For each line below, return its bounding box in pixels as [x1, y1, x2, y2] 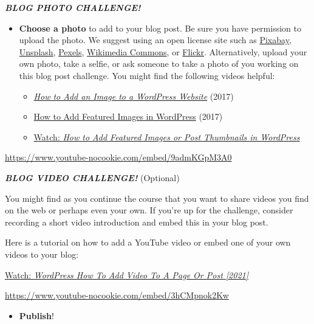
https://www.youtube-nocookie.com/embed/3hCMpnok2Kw [5, 289, 229, 302]
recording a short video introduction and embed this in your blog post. [5, 215, 268, 228]
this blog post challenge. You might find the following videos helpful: [19, 69, 275, 81]
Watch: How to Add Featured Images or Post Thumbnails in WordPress [33, 130, 300, 143]
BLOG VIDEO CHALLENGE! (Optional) [5, 171, 180, 184]
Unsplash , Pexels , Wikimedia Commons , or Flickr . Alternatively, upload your [19, 45, 307, 58]
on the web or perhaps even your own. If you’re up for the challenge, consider [5, 204, 293, 216]
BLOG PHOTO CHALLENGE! [5, 1, 141, 13]
